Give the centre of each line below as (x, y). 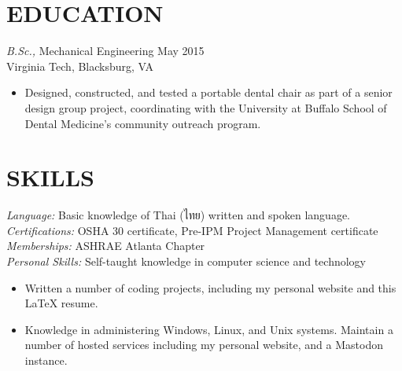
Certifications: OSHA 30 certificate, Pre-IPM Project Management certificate (192, 230)
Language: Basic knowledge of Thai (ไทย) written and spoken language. (179, 215)
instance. (46, 360)
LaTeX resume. (61, 303)
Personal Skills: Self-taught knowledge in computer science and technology (186, 261)
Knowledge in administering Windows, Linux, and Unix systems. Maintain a (209, 329)
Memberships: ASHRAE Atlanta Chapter (106, 246)
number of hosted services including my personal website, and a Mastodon (204, 345)
